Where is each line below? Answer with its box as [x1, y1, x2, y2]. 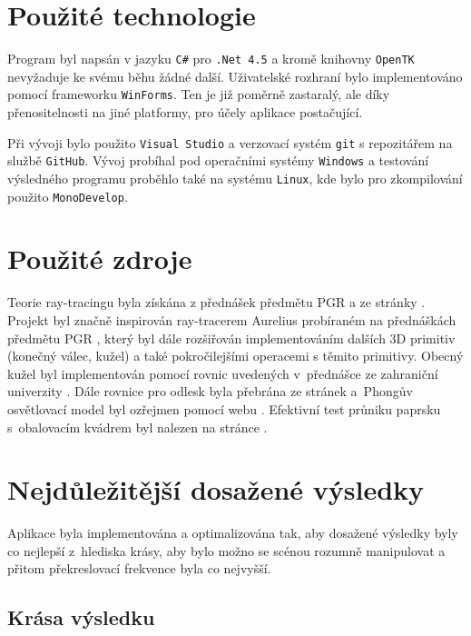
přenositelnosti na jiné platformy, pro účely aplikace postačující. [7, 103, 363, 122]
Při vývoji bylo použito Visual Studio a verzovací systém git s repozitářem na [7, 133, 453, 152]
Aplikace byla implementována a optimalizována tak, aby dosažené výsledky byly [7, 523, 458, 542]
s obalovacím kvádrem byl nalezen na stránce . [7, 417, 268, 436]
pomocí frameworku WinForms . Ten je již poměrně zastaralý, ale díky [7, 84, 390, 104]
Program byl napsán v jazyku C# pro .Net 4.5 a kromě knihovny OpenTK [7, 49, 415, 68]
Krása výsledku [7, 603, 155, 631]
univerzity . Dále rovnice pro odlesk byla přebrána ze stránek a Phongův [7, 382, 413, 401]
